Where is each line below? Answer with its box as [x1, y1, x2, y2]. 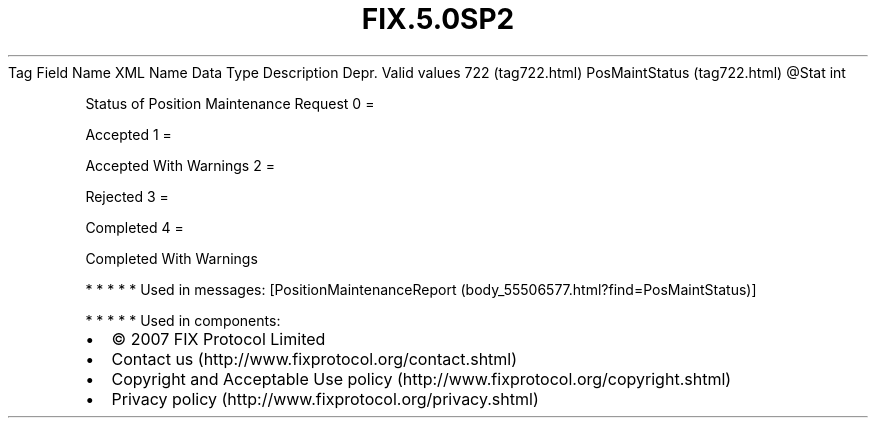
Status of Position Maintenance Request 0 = [85, 94, 375, 112]
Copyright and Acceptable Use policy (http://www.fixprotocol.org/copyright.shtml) [111, 368, 732, 389]
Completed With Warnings [85, 249, 258, 267]
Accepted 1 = [85, 125, 172, 143]
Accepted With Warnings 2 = [85, 156, 275, 174]
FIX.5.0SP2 [361, 2, 515, 36]
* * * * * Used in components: [85, 311, 281, 329]
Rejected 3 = [85, 187, 169, 205]
